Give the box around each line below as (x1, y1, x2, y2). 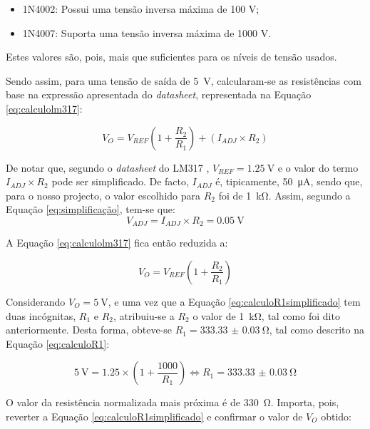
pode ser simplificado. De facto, (51, 174, 189, 189)
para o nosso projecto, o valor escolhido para (6, 187, 200, 202)
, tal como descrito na (269, 322, 364, 337)
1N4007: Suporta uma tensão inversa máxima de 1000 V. (22, 25, 272, 40)
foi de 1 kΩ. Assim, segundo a (218, 187, 351, 202)
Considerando (6, 294, 66, 309)
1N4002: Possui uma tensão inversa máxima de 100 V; (22, 1, 259, 16)
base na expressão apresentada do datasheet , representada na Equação (6, 87, 312, 102)
